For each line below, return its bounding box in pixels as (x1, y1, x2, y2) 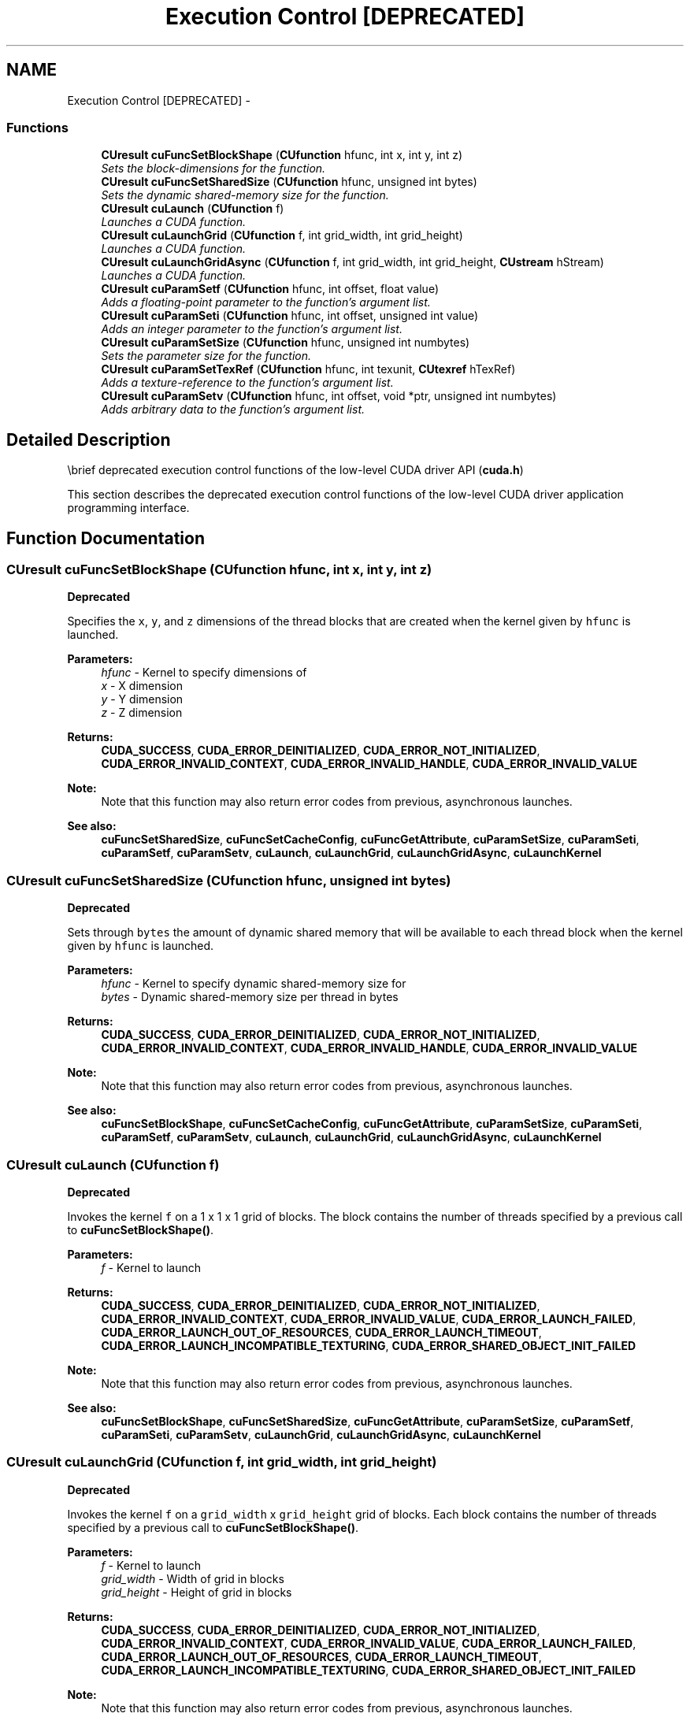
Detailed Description (6, 429, 171, 450)
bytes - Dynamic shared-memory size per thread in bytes (101, 990, 399, 1004)
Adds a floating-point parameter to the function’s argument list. (101, 295, 431, 310)
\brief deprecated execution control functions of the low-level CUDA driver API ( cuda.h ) (67, 463, 524, 477)
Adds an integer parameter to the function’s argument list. (101, 322, 402, 336)
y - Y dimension (101, 692, 184, 706)
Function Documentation (6, 528, 205, 548)
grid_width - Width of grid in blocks (101, 1571, 284, 1585)
